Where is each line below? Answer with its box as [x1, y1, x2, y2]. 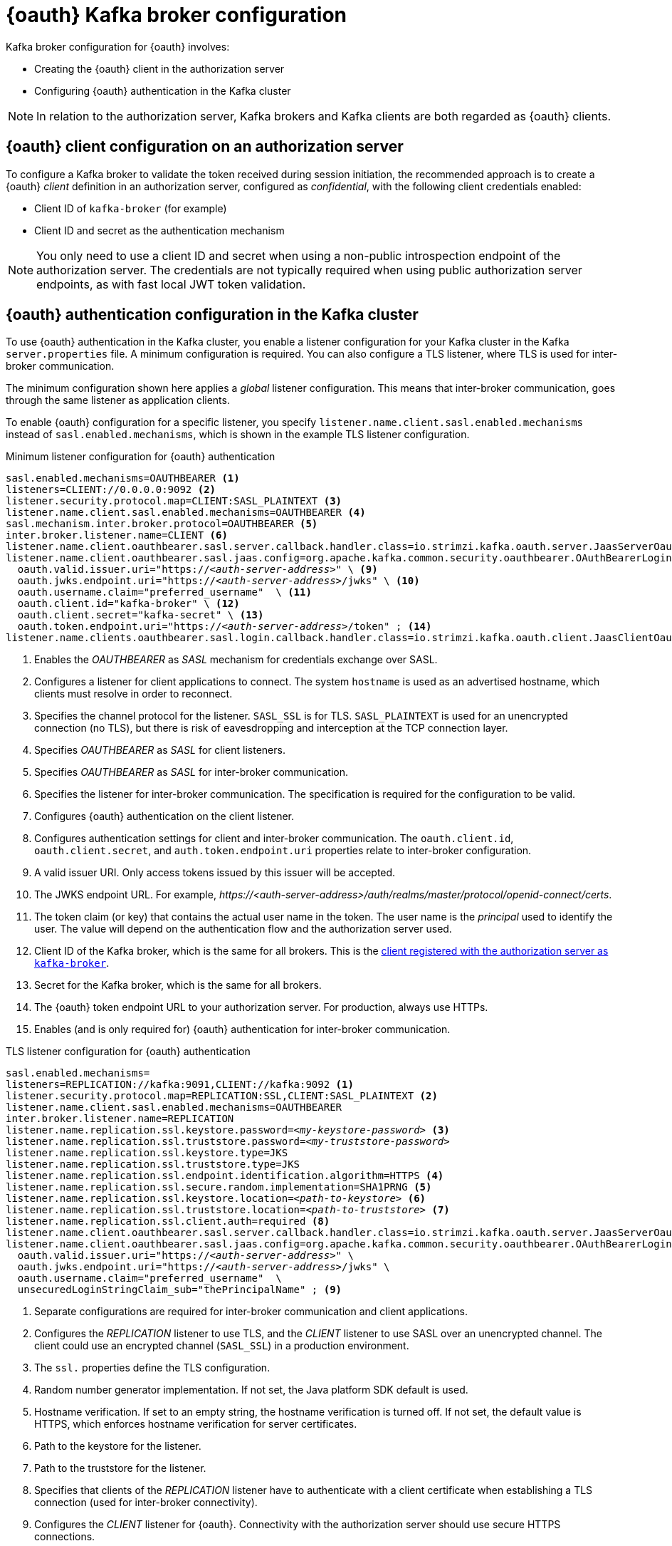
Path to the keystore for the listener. [34, 1440, 201, 1453]
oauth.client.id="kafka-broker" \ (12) [17, 598, 240, 610]
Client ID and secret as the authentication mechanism [34, 224, 285, 237]
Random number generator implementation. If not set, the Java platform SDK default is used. [34, 1384, 468, 1396]
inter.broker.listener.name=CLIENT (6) [6, 529, 228, 541]
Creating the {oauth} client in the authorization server [34, 62, 285, 75]
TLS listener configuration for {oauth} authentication [6, 1045, 251, 1058]
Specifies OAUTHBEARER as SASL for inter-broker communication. [34, 766, 349, 779]
